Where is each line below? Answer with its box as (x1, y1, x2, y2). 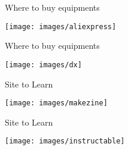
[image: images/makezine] (5, 99, 108, 108)
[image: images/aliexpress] (5, 22, 117, 31)
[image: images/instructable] (5, 137, 125, 146)
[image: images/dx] (5, 60, 82, 69)
